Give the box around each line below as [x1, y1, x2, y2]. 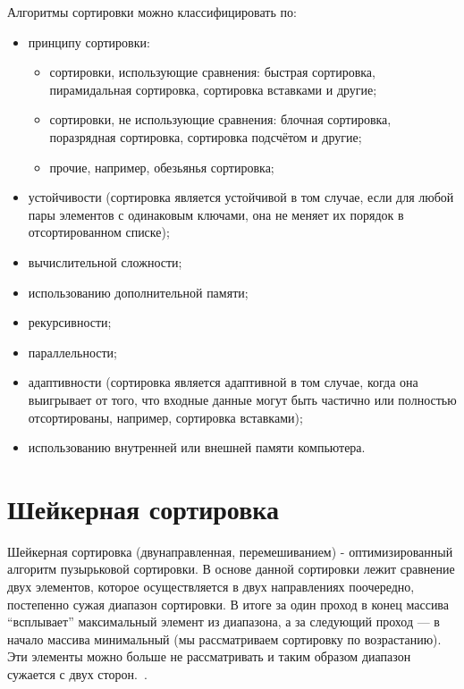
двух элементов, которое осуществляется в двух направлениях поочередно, [7, 577, 415, 595]
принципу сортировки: [28, 32, 150, 51]
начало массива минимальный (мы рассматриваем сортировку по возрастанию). [7, 629, 442, 648]
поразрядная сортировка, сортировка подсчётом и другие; [49, 127, 362, 146]
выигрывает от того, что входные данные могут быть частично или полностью [28, 390, 457, 408]
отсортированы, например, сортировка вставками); [28, 408, 303, 426]
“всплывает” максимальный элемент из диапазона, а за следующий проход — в [7, 612, 440, 631]
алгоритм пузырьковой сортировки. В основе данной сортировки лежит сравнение [7, 559, 455, 578]
